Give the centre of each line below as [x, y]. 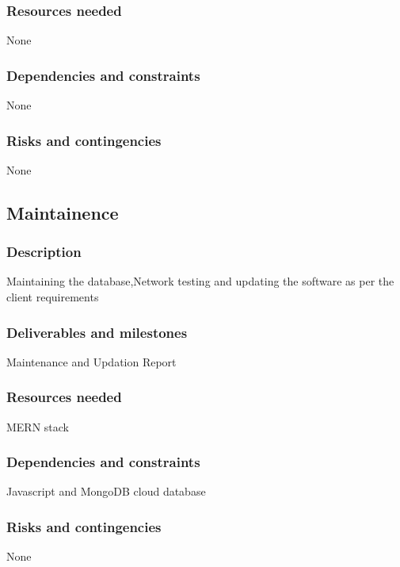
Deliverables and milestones [97, 332]
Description [44, 252]
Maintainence [63, 212]
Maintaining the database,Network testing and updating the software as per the [200, 281]
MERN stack [38, 426]
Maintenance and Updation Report [91, 361]
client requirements [53, 297]
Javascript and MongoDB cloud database [106, 491]
